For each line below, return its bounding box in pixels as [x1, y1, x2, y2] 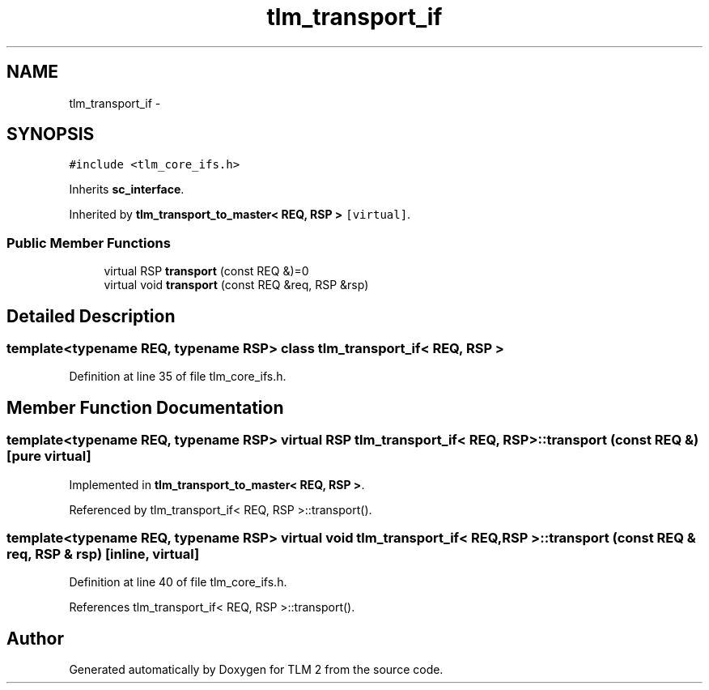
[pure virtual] [6, 448, 91, 465]
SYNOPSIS [6, 124, 95, 145]
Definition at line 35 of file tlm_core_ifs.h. [69, 369, 287, 384]
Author [6, 628, 64, 649]
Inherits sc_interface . [69, 182, 185, 197]
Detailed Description [6, 305, 176, 326]
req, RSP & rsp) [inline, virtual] [6, 546, 200, 562]
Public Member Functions [6, 234, 171, 251]
